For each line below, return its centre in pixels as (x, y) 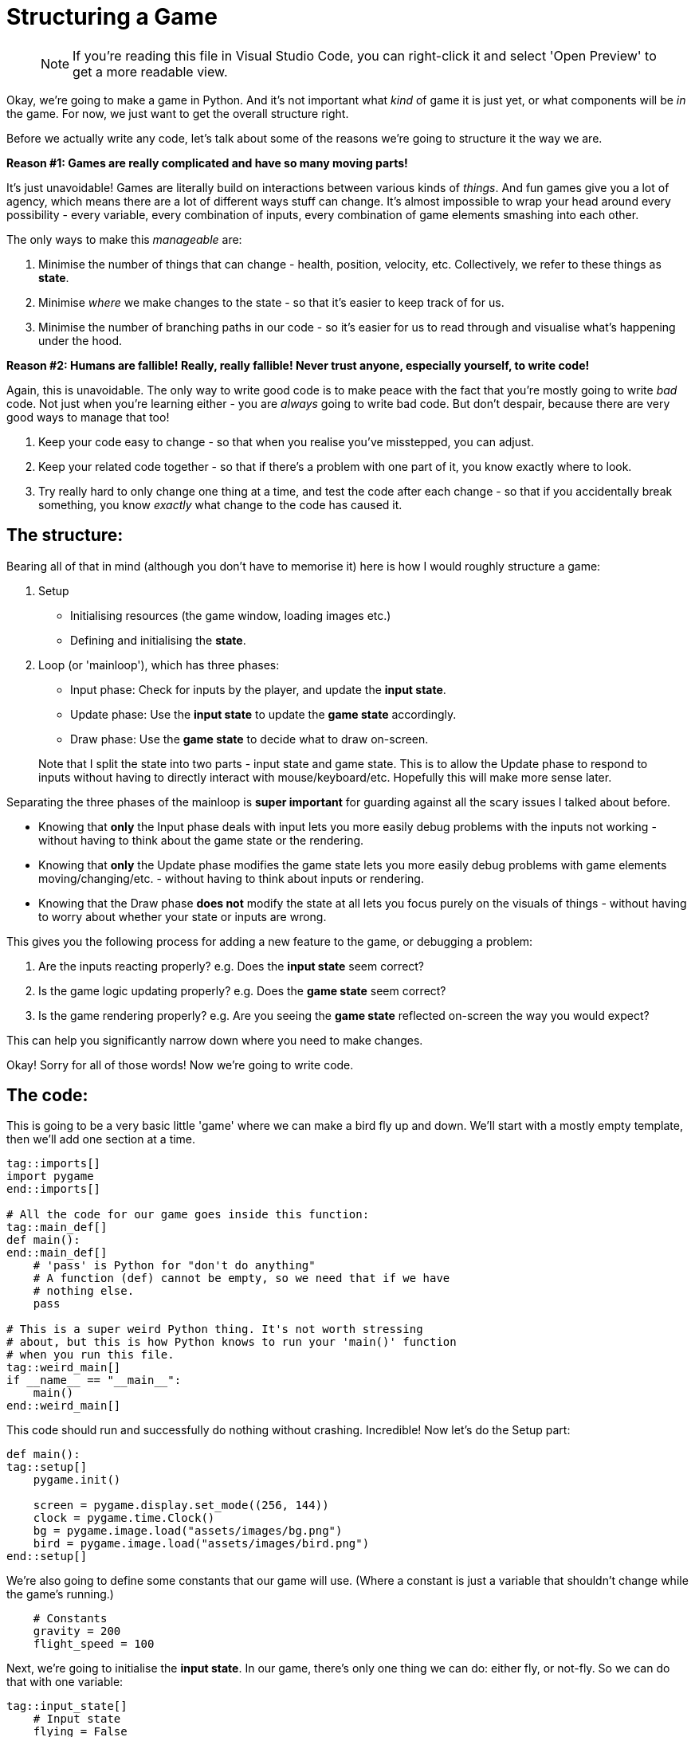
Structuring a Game (112, 17)
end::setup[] (47, 1557)
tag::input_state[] (67, 1706)
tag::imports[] (54, 1164)
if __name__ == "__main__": (94, 1380)
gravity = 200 (77, 1631)
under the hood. (80, 340)
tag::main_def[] (57, 1227)
